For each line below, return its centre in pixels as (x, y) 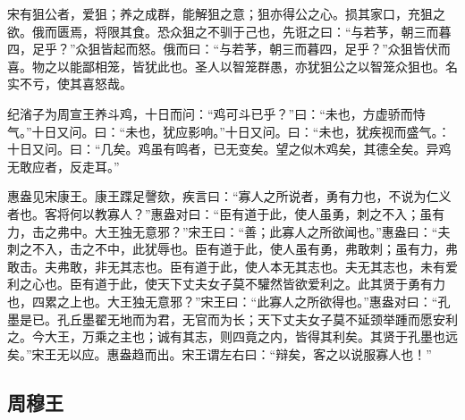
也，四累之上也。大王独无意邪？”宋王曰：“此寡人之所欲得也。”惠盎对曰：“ (223, 301)
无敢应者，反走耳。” (63, 166)
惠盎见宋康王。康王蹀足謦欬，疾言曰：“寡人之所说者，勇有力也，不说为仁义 (229, 196)
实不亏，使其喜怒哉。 (70, 84)
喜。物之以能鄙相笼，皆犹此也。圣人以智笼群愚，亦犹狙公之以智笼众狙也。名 (232, 66)
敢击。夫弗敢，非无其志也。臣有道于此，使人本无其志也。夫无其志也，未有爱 (232, 266)
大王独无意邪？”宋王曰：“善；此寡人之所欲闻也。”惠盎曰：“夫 (272, 231)
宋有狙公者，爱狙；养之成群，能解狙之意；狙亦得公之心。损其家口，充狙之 (226, 13)
